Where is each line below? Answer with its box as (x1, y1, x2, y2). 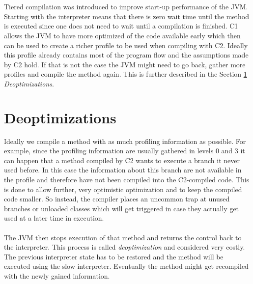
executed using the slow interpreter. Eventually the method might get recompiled (4, 261, 249, 271)
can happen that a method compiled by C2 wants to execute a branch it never (4, 155, 240, 165)
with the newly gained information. (4, 270, 110, 281)
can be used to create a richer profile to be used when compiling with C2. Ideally (4, 40, 248, 50)
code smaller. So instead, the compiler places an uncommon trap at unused (4, 194, 230, 204)
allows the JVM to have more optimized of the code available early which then (4, 30, 241, 40)
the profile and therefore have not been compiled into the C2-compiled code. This (4, 174, 250, 185)
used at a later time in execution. (4, 213, 104, 223)
